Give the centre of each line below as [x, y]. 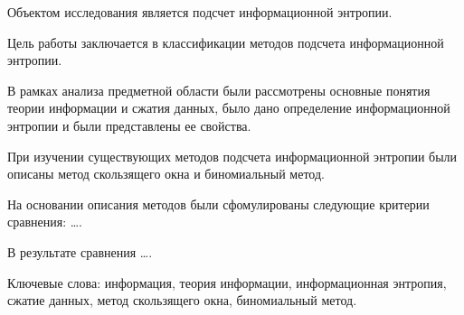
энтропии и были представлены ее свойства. [129, 125]
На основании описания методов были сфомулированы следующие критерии [218, 204]
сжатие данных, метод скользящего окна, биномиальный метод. [182, 300]
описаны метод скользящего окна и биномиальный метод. [166, 174]
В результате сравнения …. [80, 251]
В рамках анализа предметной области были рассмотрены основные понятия [219, 90]
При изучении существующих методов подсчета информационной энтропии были [232, 156]
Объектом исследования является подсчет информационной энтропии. [200, 12]
